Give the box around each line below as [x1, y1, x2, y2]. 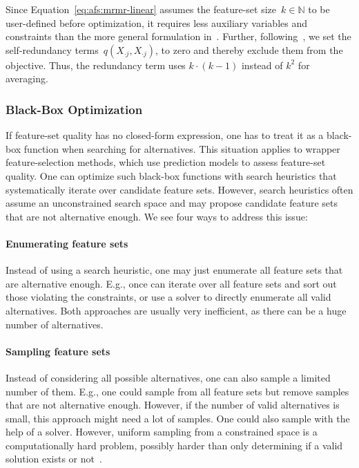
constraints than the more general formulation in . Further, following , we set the [6, 29, 351, 44]
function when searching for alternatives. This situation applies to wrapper [23, 141, 340, 156]
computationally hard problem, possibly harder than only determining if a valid [6, 438, 343, 452]
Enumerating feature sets [6, 236, 128, 250]
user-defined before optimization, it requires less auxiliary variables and [6, 15, 307, 30]
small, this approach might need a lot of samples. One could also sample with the [6, 411, 350, 425]
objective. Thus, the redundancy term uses [6, 57, 186, 72]
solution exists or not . [6, 451, 102, 466]
